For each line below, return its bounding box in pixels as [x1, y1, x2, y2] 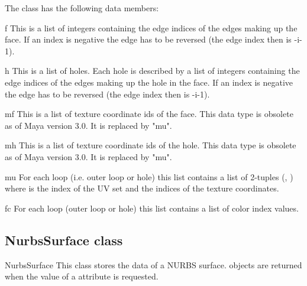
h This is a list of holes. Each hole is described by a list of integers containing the [5, 64, 300, 77]
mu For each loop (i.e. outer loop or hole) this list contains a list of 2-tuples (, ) [5, 170, 293, 183]
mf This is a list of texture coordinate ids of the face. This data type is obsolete [5, 108, 293, 120]
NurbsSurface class [5, 230, 123, 249]
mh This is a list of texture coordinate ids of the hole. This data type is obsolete [5, 139, 296, 151]
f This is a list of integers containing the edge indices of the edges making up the [5, 21, 298, 34]
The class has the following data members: [5, 2, 159, 14]
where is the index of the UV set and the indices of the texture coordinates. [5, 182, 279, 194]
